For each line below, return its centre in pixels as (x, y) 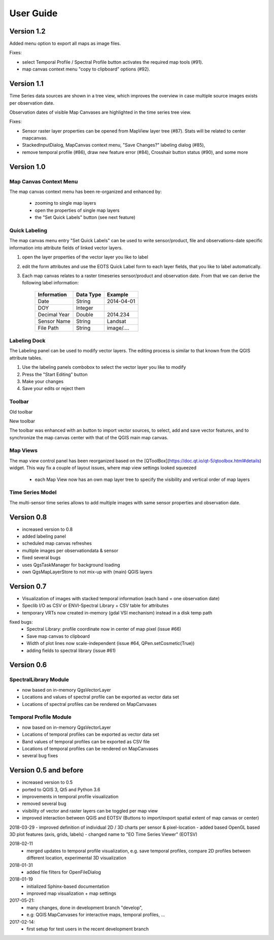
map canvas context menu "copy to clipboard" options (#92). (86, 69)
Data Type (89, 295)
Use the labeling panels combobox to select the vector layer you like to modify (104, 367)
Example (118, 295)
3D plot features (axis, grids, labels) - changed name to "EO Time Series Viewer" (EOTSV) (104, 834)
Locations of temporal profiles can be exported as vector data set (91, 734)
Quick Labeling (28, 230)
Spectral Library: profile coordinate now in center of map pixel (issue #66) (104, 629)
